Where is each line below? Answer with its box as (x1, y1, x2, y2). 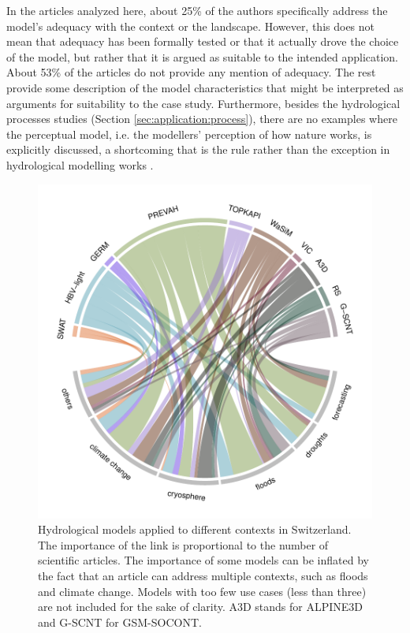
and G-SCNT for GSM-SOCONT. (38, 613, 202, 630)
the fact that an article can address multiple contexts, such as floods (38, 567, 368, 583)
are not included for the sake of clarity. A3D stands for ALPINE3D (38, 598, 363, 615)
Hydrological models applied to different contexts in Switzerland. (38, 521, 352, 538)
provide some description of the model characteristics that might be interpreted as (6, 79, 404, 95)
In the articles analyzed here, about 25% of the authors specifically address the (6, 2, 388, 18)
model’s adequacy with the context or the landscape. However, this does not (6, 17, 375, 34)
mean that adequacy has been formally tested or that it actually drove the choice (6, 33, 399, 50)
